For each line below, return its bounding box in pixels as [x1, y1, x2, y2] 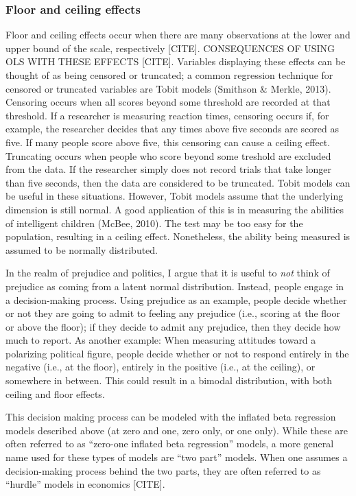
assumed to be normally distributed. [5, 242, 158, 257]
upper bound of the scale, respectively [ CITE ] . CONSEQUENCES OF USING [5, 40, 335, 55]
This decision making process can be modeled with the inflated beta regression [5, 410, 336, 424]
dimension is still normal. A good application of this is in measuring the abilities [5, 202, 344, 216]
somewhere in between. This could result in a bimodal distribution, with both [5, 373, 333, 388]
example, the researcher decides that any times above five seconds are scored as [5, 121, 339, 136]
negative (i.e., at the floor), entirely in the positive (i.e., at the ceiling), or [5, 359, 316, 374]
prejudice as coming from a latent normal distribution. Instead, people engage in [5, 279, 344, 293]
